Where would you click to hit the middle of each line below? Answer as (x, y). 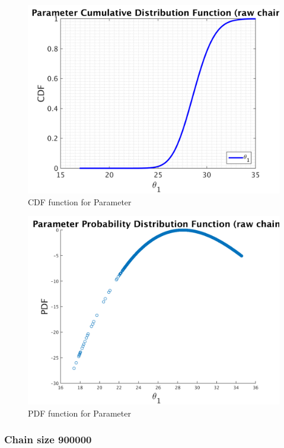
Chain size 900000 (48, 439)
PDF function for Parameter (79, 413)
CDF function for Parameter (80, 201)
